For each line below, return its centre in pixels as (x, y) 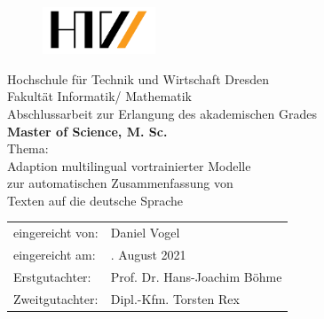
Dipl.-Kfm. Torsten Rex (175, 298)
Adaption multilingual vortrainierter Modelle (129, 165)
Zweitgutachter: (56, 298)
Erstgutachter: (52, 276)
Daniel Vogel (145, 233)
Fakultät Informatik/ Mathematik (99, 96)
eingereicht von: (56, 233)
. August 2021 (148, 255)
